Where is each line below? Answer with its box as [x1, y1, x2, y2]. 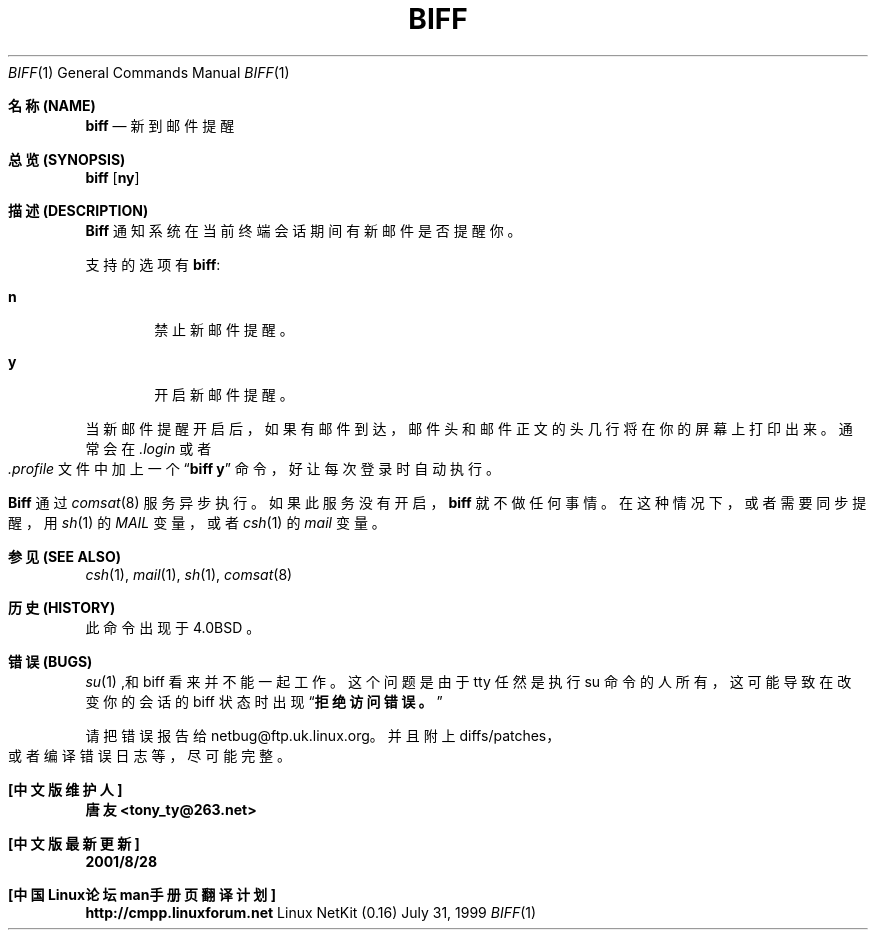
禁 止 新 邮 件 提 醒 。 [154, 320, 294, 338]
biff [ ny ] [85, 168, 140, 186]
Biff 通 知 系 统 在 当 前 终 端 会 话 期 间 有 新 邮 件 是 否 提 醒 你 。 [85, 221, 522, 239]
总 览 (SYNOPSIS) [8, 150, 126, 168]
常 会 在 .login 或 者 [85, 439, 212, 457]
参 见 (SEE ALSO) [8, 547, 121, 565]
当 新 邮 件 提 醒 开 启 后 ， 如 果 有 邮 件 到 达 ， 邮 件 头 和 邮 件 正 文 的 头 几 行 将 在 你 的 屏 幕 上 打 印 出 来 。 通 [85, 419, 853, 437]
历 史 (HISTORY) [8, 598, 116, 616]
